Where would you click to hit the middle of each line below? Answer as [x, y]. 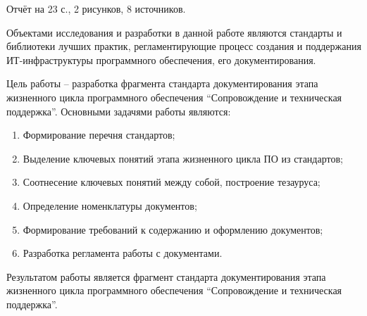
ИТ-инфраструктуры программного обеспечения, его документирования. [161, 59]
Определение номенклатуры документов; [110, 205]
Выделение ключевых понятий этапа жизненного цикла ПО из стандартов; [183, 158]
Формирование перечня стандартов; [99, 135]
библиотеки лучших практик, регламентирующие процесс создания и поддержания [184, 46]
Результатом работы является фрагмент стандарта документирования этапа [166, 276]
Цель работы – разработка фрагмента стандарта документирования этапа [162, 83]
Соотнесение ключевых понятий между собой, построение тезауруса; [172, 182]
